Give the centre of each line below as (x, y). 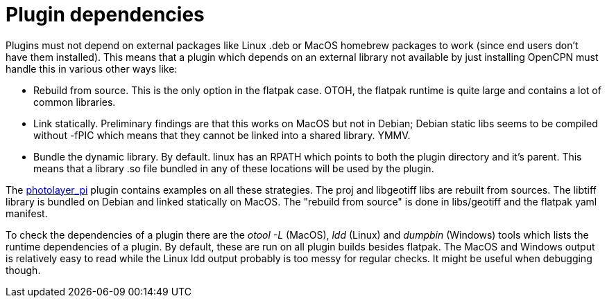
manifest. (27, 213)
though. (23, 270)
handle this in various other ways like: (92, 68)
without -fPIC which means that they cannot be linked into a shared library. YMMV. (222, 135)
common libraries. (75, 102)
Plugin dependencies (105, 15)
